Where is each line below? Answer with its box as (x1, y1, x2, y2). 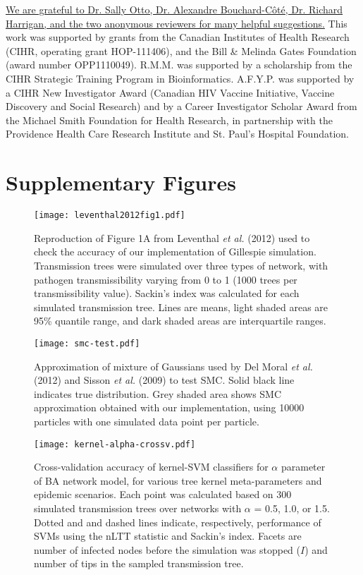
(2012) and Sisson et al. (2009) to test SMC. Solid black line (34, 373, 295, 387)
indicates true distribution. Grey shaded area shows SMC (34, 386, 282, 401)
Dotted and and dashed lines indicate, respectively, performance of (34, 514, 321, 529)
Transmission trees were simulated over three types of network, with (34, 258, 328, 272)
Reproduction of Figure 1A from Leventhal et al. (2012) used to (34, 230, 310, 245)
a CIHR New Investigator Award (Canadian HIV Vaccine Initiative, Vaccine (6, 85, 335, 99)
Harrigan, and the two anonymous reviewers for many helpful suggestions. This (6, 16, 347, 30)
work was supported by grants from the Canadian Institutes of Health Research (6, 30, 350, 44)
